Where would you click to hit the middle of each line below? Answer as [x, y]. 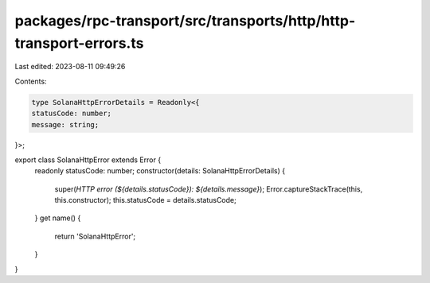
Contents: [31, 81]
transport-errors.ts [79, 43]
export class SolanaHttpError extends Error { [88, 160]
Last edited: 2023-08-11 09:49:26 [70, 67]
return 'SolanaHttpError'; [95, 236]
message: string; [65, 124]
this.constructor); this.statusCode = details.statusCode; [145, 200]
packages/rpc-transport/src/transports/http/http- [185, 21]
